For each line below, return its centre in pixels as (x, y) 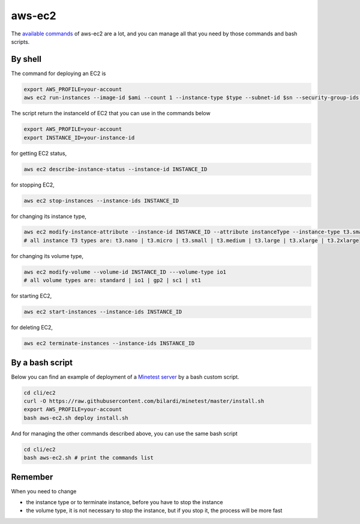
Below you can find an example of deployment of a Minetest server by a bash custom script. (125, 377)
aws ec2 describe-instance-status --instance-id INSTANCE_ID (115, 169)
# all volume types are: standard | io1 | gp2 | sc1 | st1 (112, 280)
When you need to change (44, 491)
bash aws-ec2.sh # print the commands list (89, 458)
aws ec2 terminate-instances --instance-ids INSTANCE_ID (109, 343)
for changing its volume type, (47, 256)
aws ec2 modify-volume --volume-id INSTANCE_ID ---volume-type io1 (125, 272)
